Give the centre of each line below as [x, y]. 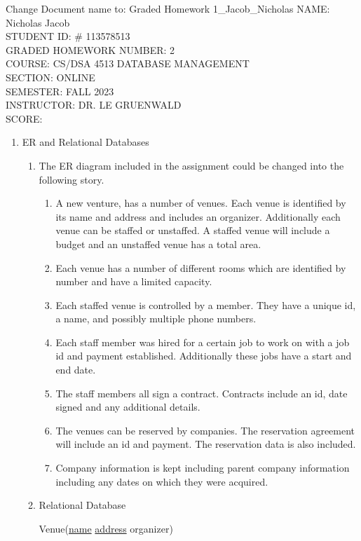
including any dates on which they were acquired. [162, 481]
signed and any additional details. [128, 407]
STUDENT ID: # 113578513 [68, 36]
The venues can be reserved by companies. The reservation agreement [205, 430]
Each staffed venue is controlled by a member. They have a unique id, [206, 304]
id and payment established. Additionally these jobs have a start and [204, 356]
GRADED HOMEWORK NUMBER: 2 [90, 49]
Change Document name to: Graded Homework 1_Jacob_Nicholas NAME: [168, 8]
